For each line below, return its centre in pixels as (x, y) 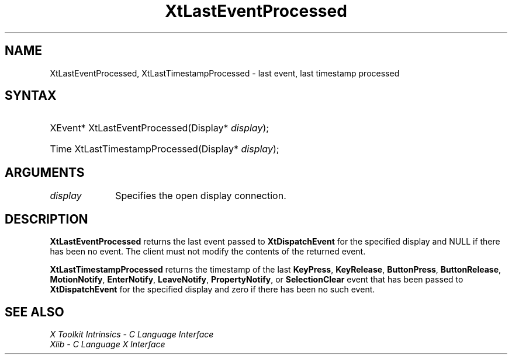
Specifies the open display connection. (201, 196)
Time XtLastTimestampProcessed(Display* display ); (165, 149)
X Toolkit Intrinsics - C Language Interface (132, 334)
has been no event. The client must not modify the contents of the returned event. (208, 252)
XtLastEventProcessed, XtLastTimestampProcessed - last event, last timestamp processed (225, 73)
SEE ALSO (34, 312)
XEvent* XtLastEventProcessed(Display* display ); (160, 128)
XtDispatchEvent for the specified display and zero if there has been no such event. (212, 290)
